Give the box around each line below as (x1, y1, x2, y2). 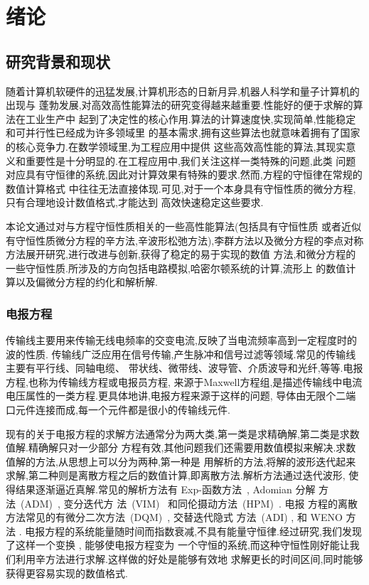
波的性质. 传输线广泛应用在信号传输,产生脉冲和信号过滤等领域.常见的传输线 (6, 346, 356, 361)
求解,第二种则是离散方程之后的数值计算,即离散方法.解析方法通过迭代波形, (6, 468, 346, 483)
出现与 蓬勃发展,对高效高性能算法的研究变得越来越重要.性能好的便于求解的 (6, 97, 353, 112)
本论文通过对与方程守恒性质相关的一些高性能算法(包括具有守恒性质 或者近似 (6, 218, 362, 233)
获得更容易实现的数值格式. (6, 565, 128, 580)
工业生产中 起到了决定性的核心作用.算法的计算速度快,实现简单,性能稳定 (25, 111, 356, 126)
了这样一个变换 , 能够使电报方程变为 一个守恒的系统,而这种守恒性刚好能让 (6, 537, 350, 552)
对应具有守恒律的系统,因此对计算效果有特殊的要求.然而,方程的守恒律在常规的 (6, 167, 363, 182)
